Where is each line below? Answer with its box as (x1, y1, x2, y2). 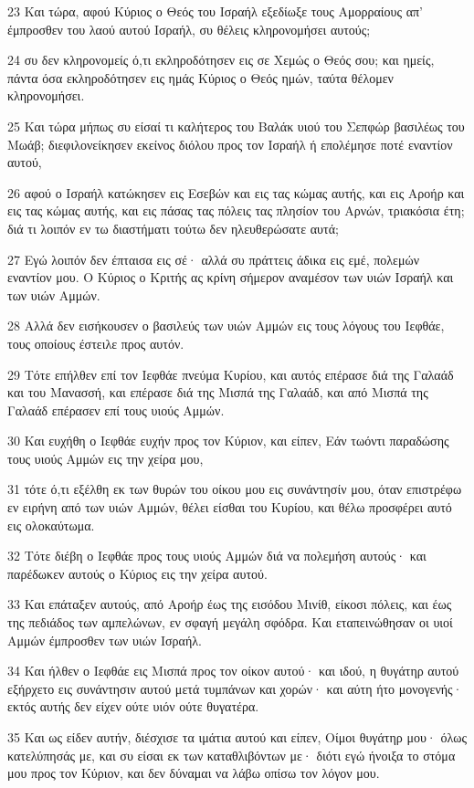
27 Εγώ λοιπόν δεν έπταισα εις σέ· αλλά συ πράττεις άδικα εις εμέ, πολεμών (7, 249, 420, 268)
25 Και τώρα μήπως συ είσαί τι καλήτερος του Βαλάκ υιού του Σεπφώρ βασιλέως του (7, 116, 465, 135)
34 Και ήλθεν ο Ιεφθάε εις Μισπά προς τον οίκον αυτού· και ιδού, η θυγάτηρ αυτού (7, 661, 459, 680)
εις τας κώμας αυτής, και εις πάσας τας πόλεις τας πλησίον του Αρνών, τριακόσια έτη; (7, 201, 465, 220)
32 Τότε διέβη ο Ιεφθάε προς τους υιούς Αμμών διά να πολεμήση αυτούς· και (7, 546, 427, 565)
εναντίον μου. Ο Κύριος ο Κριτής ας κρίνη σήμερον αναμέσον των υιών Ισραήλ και (7, 268, 454, 287)
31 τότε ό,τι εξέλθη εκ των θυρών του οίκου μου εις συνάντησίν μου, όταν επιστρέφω (7, 479, 462, 499)
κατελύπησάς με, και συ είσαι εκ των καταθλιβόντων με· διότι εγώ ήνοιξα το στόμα (7, 745, 456, 764)
